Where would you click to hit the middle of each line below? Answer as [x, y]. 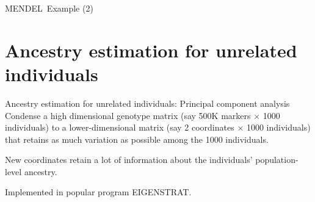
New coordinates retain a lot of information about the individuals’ [129, 160]
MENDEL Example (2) [49, 8]
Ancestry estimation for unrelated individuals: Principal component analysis [147, 103]
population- [277, 160]
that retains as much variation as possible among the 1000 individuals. [137, 139]
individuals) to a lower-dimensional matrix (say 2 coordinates [120, 127]
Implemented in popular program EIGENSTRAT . [98, 192]
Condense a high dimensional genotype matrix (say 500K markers [128, 115]
